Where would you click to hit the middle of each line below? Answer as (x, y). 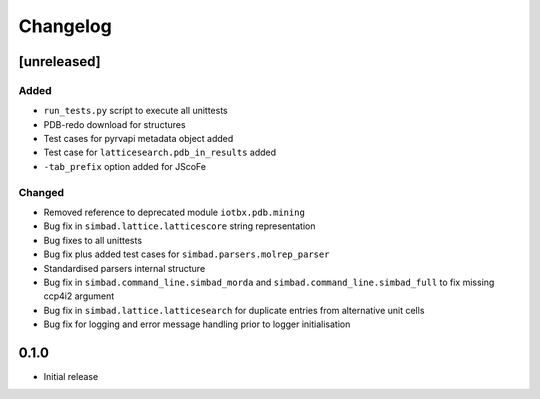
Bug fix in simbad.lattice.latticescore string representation (179, 226)
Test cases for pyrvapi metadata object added (138, 139)
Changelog (65, 26)
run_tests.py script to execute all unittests (136, 111)
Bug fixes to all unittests (93, 240)
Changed (41, 192)
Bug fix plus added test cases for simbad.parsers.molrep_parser (186, 254)
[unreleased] (60, 61)
